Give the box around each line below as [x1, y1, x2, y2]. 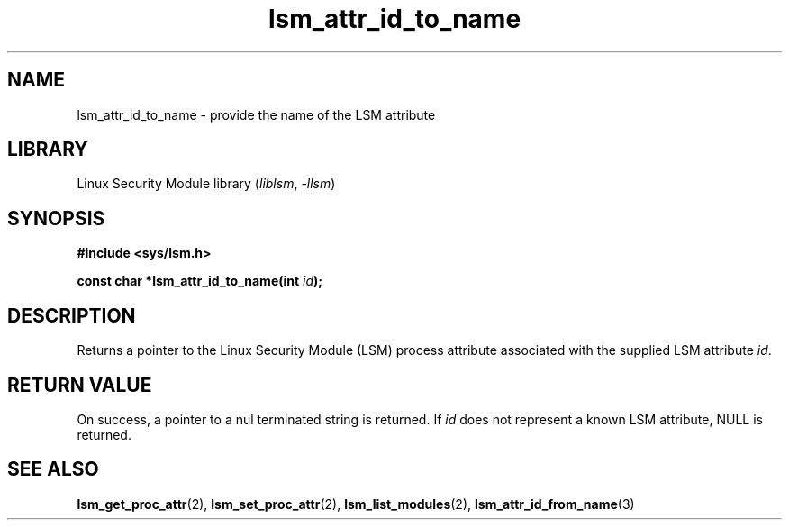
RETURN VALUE [7, 373, 152, 396]
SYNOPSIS [7, 206, 105, 230]
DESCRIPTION [7, 304, 136, 327]
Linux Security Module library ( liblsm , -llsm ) [77, 176, 336, 192]
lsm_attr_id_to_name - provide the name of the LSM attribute [77, 106, 436, 123]
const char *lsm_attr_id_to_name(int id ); [77, 273, 323, 289]
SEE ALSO [7, 458, 99, 481]
